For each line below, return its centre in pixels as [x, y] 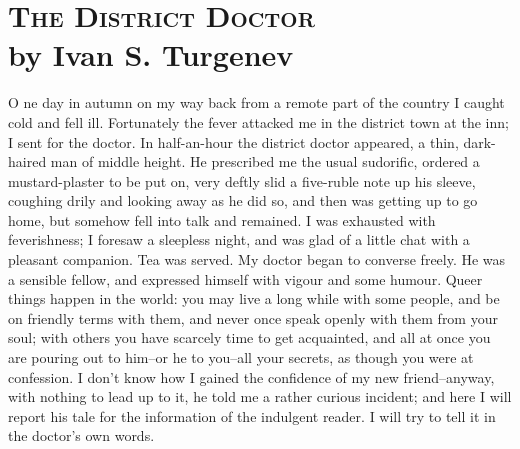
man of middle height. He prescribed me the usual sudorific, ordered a [265, 161]
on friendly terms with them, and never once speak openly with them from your [253, 317]
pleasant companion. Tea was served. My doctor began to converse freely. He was [257, 259]
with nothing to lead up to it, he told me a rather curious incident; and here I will [260, 396]
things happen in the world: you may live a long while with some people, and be [254, 298]
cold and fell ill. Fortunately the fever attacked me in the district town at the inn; [258, 121]
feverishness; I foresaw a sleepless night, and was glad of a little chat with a [239, 239]
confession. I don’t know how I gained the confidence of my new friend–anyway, [251, 376]
